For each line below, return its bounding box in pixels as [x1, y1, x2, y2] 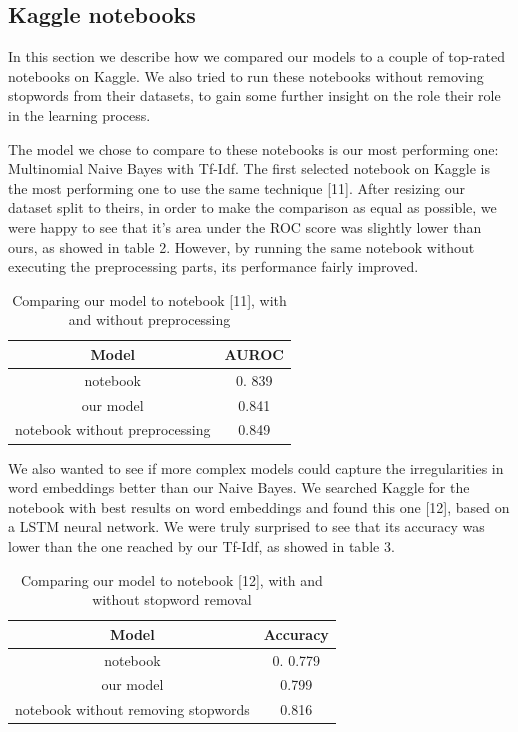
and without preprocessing [68, 309, 231, 330]
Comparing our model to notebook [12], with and [20, 569, 323, 590]
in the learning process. [8, 104, 151, 125]
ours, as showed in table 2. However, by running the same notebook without [8, 236, 475, 257]
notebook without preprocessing [15, 419, 211, 440]
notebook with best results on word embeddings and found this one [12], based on [8, 496, 510, 517]
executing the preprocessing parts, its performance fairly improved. [8, 256, 419, 277]
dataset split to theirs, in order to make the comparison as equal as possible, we [8, 197, 497, 218]
